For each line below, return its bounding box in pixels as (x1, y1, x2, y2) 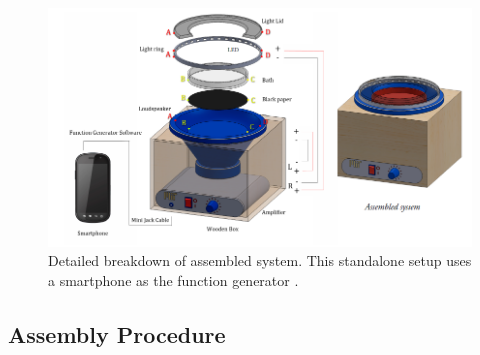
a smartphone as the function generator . (48, 269, 299, 290)
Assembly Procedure (8, 318, 226, 349)
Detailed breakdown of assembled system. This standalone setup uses (48, 250, 472, 271)
